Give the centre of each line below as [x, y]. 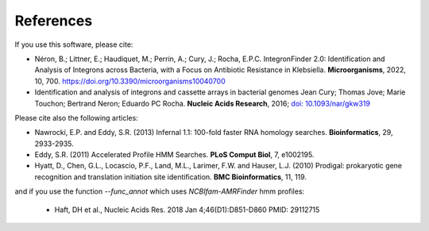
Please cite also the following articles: [76, 117]
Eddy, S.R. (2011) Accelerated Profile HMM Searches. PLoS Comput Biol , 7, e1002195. [174, 155]
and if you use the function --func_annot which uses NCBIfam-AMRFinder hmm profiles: [160, 191]
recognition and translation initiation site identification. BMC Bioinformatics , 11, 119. [171, 177]
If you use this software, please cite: [74, 44]
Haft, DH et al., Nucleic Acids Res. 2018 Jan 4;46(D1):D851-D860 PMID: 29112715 [187, 210]
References [54, 21]
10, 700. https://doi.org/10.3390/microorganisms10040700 [130, 81]
